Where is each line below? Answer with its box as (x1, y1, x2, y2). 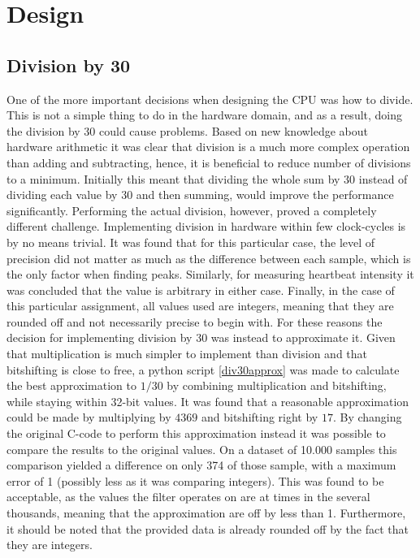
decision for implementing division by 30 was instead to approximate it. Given (6, 329, 396, 346)
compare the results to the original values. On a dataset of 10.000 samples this (6, 440, 397, 457)
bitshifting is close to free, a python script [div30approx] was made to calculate (6, 361, 400, 378)
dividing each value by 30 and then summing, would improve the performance (6, 186, 394, 203)
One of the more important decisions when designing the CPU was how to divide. (6, 90, 414, 107)
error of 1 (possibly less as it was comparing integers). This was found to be (6, 472, 384, 489)
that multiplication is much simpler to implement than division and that (6, 345, 368, 362)
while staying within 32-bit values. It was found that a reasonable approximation (6, 392, 409, 409)
